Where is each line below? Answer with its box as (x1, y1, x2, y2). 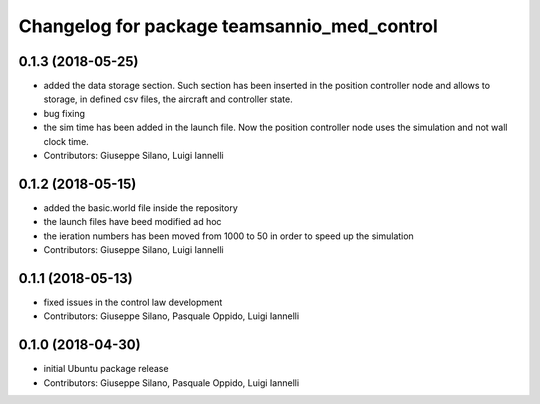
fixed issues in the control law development (43, 296, 223, 308)
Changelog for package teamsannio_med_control (18, 15, 439, 37)
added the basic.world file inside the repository (43, 201, 239, 214)
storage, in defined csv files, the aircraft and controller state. (43, 93, 294, 105)
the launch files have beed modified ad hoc (43, 216, 222, 228)
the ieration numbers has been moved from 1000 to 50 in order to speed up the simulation (43, 230, 414, 242)
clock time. (43, 135, 89, 147)
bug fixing (43, 107, 85, 119)
